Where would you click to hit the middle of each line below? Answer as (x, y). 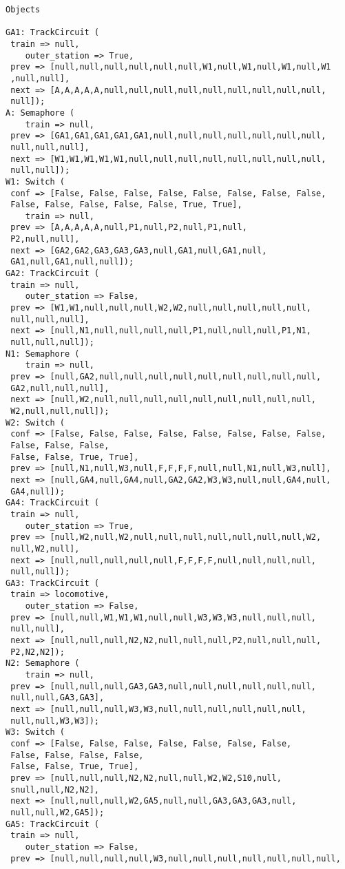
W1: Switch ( (35, 181)
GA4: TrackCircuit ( (53, 503)
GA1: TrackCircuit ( (53, 33)
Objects (23, 10)
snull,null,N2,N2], (55, 789)
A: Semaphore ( (40, 113)
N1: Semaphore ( (43, 354)
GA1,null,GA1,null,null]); (72, 262)
